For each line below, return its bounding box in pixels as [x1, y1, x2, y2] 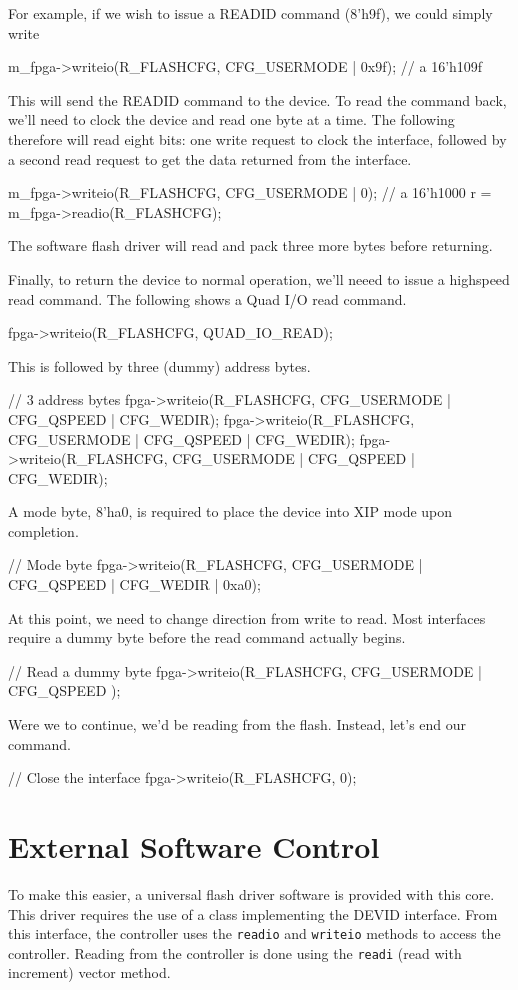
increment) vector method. [8, 962, 171, 983]
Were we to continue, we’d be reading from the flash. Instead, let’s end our [8, 714, 467, 735]
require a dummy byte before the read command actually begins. [8, 627, 406, 648]
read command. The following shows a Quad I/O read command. [8, 288, 407, 309]
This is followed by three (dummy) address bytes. [8, 355, 311, 376]
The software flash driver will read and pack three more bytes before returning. [8, 235, 493, 256]
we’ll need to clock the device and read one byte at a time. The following [8, 109, 455, 130]
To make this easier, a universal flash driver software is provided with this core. [8, 883, 495, 904]
